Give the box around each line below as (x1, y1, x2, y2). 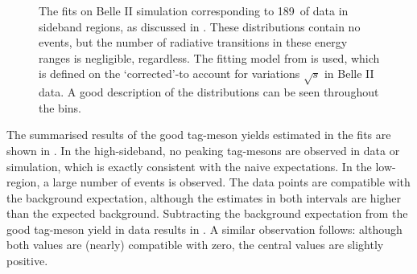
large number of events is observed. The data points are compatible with (52, 174, 411, 190)
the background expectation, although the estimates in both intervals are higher (6, 189, 402, 206)
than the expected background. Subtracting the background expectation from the (6, 205, 408, 222)
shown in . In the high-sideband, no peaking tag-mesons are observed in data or (6, 141, 400, 158)
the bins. (39, 99, 81, 116)
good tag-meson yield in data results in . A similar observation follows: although (6, 220, 403, 237)
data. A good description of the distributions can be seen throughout (39, 84, 379, 100)
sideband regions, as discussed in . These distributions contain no (39, 18, 361, 35)
